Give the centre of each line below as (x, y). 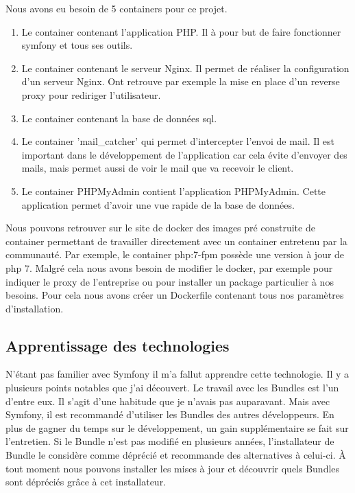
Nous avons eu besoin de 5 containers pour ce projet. (117, 8)
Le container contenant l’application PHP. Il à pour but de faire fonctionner (181, 31)
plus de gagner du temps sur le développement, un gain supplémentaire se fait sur (177, 427)
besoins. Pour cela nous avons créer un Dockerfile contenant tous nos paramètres (175, 295)
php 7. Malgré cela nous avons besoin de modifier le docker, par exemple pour (169, 267)
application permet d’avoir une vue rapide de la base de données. (158, 204)
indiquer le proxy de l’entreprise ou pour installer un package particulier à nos (170, 281)
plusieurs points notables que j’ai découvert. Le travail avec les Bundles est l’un (172, 388)
